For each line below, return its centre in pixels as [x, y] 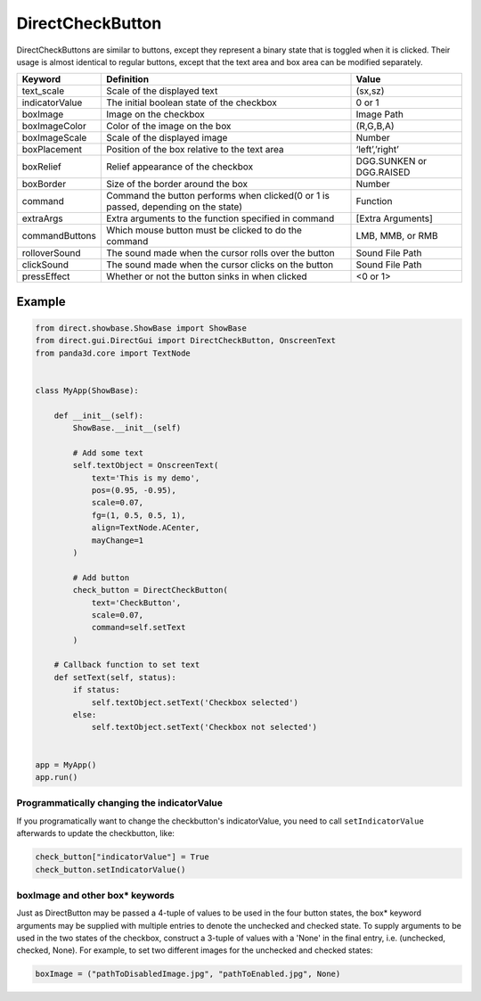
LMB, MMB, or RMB [397, 236]
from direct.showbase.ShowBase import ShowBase [141, 328]
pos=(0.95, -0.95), [134, 491]
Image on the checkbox [155, 114]
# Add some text [108, 453]
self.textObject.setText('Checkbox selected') [195, 702]
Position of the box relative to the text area [195, 150]
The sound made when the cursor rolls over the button [220, 253]
